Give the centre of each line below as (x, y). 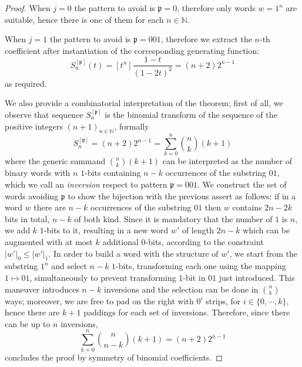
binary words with (38, 173)
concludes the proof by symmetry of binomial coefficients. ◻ (114, 357)
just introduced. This (257, 278)
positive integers (34, 126)
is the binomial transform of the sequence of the (191, 114)
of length (198, 230)
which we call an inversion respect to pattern (86, 184)
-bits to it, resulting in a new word (106, 230)
